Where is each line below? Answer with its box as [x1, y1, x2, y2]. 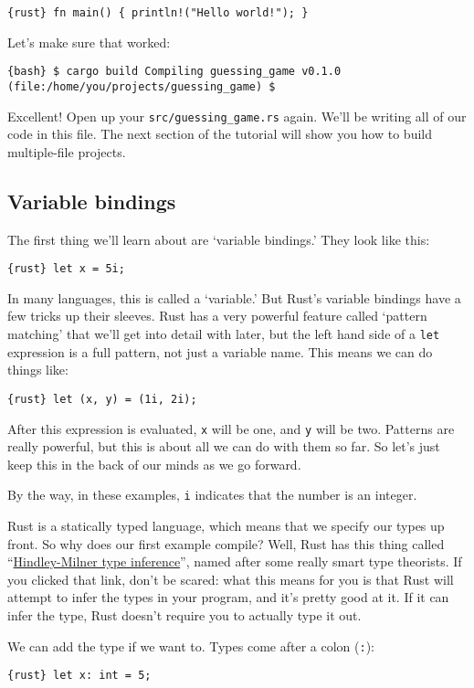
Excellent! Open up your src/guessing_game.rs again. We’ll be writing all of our [7, 106, 467, 125]
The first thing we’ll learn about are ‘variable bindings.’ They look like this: [7, 229, 430, 249]
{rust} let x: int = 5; [7, 669, 152, 683]
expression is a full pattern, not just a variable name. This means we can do [7, 342, 433, 361]
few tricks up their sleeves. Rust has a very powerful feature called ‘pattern [7, 306, 427, 325]
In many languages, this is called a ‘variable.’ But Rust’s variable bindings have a [7, 288, 461, 307]
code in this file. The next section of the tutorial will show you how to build [7, 124, 432, 143]
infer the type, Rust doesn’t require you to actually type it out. [7, 606, 362, 625]
